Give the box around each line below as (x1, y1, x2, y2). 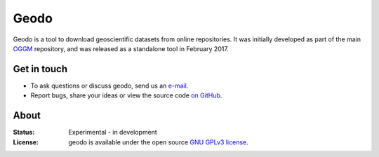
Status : (13, 128, 35, 137)
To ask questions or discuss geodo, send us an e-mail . (30, 81, 189, 90)
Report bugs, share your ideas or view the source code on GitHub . (30, 91, 222, 100)
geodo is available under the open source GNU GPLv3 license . (68, 137, 248, 146)
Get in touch (13, 63, 68, 75)
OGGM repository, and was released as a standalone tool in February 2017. (13, 44, 230, 53)
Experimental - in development (68, 128, 157, 137)
